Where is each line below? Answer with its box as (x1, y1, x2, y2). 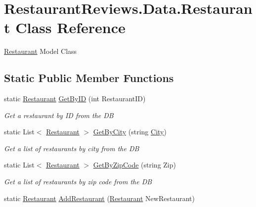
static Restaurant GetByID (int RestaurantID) (4, 93, 146, 104)
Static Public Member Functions (4, 70, 174, 85)
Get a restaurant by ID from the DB (4, 110, 114, 120)
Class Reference (15, 17, 126, 38)
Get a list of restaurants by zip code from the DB (4, 176, 152, 187)
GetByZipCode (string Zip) (93, 160, 176, 170)
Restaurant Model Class (4, 46, 77, 56)
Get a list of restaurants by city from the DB (4, 143, 139, 153)
